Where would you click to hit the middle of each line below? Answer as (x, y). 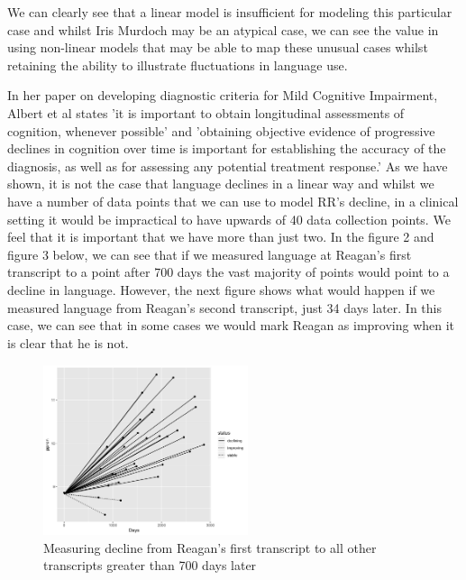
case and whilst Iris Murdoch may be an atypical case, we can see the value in (223, 29)
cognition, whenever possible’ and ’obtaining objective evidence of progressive (221, 130)
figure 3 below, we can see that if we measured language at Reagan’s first (210, 254)
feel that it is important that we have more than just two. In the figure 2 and (221, 237)
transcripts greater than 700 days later (150, 565)
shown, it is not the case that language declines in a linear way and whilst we (221, 184)
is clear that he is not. (68, 342)
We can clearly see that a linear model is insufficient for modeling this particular (230, 12)
